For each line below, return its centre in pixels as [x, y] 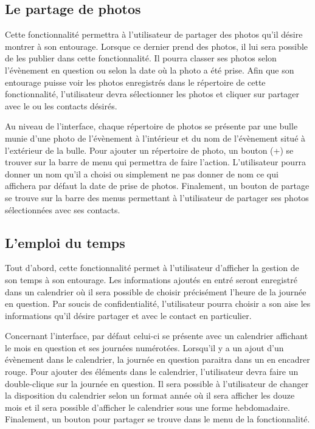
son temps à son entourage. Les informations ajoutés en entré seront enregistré [151, 279]
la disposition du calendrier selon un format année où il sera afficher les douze [150, 395]
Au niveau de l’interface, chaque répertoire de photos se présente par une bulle [151, 126]
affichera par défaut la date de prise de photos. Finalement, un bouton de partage [157, 186]
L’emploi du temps [65, 242]
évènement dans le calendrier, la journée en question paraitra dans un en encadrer [157, 359]
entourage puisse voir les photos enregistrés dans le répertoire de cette [135, 82]
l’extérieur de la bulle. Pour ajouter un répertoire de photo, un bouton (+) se [149, 150]
